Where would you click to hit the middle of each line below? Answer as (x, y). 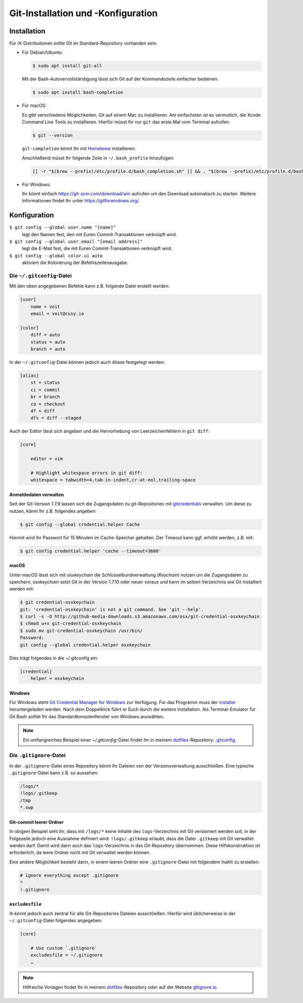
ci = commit (45, 390)
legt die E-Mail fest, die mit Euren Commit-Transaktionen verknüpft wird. (97, 248)
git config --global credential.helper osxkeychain (85, 645)
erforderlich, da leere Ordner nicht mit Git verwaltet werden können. (80, 853)
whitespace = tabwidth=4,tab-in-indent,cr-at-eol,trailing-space (113, 480)
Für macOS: (34, 106)
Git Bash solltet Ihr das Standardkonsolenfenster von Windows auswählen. (87, 716)
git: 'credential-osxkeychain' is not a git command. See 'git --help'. (112, 609)
